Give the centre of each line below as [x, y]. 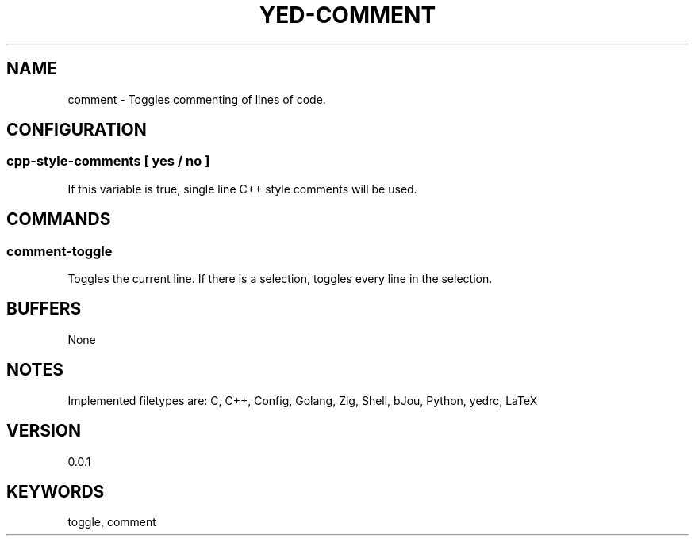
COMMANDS [59, 219]
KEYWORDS [56, 491]
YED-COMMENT [347, 15]
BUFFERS [44, 309]
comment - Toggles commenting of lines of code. [197, 99]
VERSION [44, 431]
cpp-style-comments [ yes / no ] [108, 161]
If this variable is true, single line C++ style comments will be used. [242, 189]
